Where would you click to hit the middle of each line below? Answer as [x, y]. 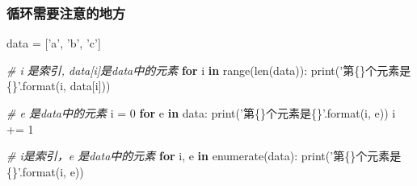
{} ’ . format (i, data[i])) [59, 86]
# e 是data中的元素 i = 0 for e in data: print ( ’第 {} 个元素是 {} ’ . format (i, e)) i [201, 113]
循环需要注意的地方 [66, 12]
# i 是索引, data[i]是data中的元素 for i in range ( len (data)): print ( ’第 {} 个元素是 [209, 70]
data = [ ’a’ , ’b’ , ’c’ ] [54, 43]
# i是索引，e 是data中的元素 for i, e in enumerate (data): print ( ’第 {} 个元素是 [204, 156]
